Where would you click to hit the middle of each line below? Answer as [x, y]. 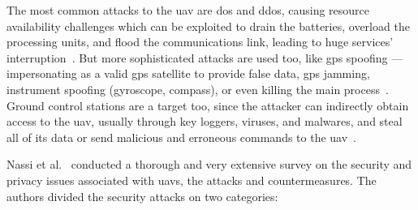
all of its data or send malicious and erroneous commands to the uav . [182, 137]
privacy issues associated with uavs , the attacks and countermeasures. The [192, 180]
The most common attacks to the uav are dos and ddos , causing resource [188, 10]
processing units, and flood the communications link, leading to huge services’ [200, 42]
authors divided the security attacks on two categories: [142, 196]
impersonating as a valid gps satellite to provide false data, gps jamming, [188, 73]
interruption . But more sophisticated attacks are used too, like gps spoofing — [205, 57]
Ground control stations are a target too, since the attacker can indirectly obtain [208, 105]
